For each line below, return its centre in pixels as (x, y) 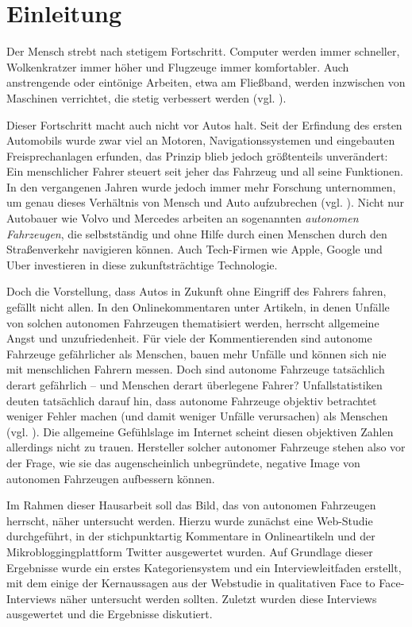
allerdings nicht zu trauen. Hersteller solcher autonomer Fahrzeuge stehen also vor (206, 447)
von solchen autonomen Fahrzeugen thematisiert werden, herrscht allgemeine (193, 322)
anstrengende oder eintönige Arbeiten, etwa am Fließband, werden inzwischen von (206, 82)
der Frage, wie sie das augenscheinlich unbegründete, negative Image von (183, 462)
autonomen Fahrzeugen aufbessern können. (111, 478)
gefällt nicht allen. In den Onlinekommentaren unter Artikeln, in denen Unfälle (198, 307)
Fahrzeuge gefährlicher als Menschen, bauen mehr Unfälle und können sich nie (196, 353)
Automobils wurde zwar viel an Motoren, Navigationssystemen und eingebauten (201, 140)
